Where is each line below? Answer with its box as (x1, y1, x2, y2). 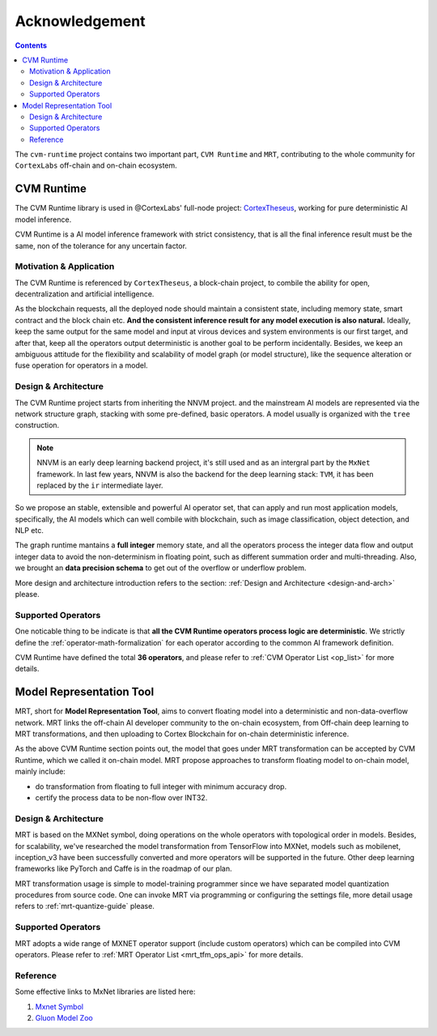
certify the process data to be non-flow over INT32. (35, 792, 208, 802)
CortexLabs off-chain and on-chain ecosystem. (15, 160, 177, 170)
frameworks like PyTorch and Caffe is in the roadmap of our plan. (15, 863, 232, 874)
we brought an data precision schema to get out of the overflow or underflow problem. (15, 563, 307, 573)
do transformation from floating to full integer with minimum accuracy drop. (35, 782, 287, 791)
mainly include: (15, 766, 66, 777)
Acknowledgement (15, 12, 146, 30)
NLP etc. (15, 526, 44, 535)
